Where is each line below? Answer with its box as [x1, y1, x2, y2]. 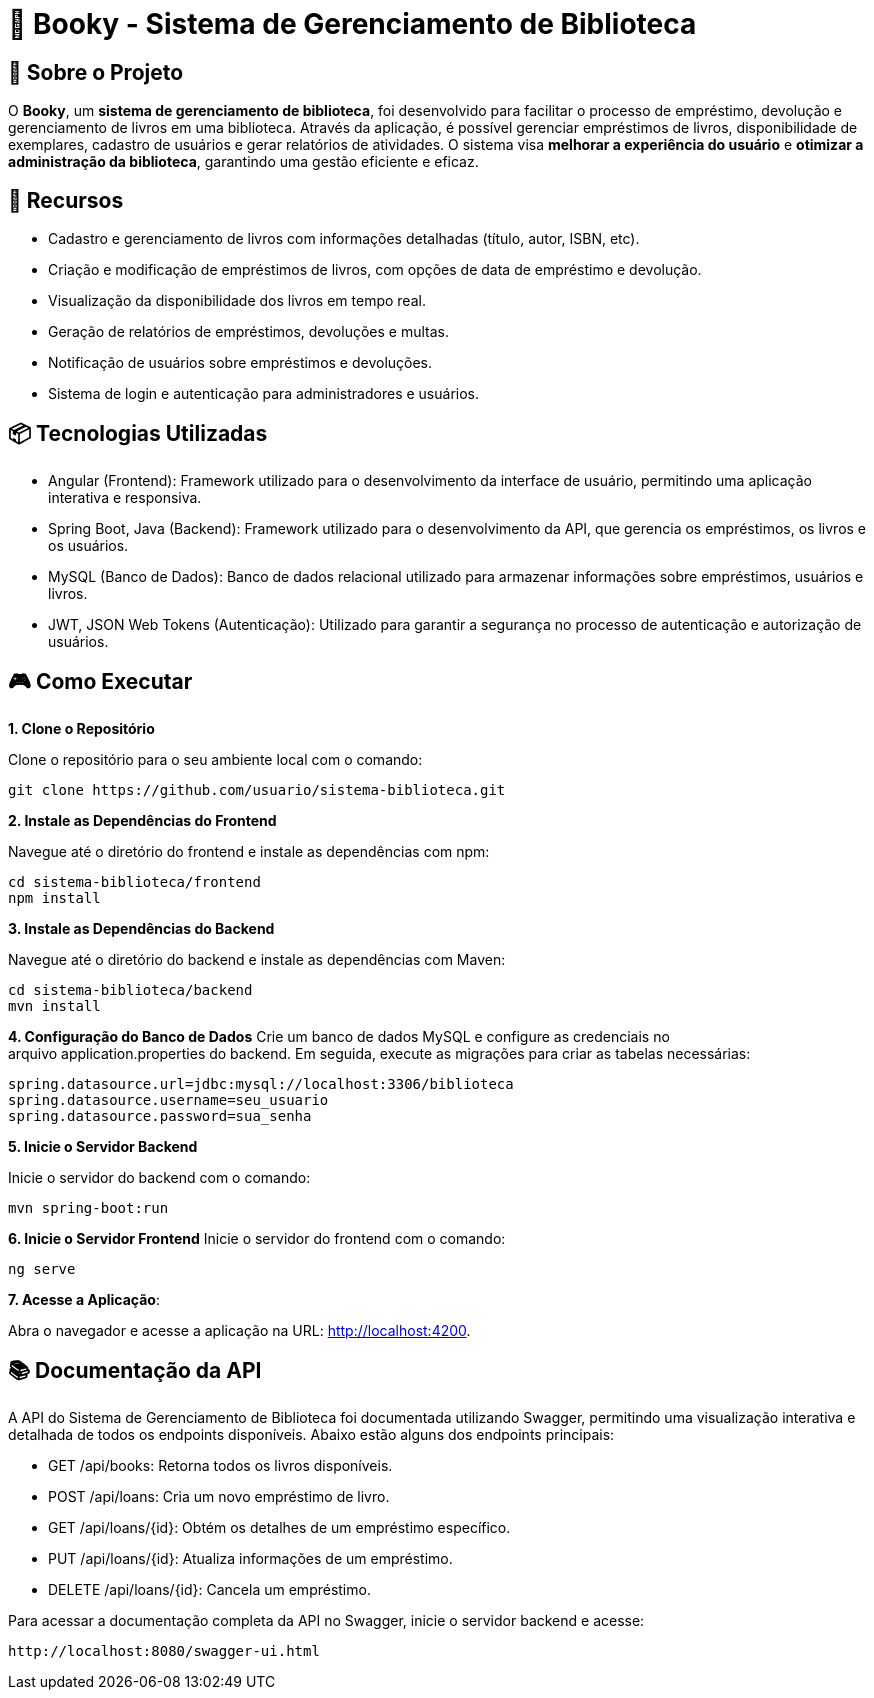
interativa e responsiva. [48, 488, 202, 506]
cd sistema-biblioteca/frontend [8, 873, 261, 890]
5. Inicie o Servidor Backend [8, 1137, 198, 1155]
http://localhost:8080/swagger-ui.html [8, 1642, 320, 1659]
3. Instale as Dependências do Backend [8, 919, 275, 937]
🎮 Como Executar [8, 669, 193, 695]
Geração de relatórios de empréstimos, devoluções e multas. [48, 323, 449, 341]
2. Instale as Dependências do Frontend [8, 811, 277, 829]
